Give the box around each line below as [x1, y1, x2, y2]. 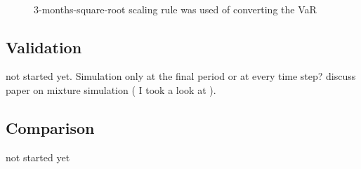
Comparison [6, 116, 95, 138]
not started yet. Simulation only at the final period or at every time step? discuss [6, 69, 356, 83]
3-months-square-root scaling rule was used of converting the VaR [34, 1, 317, 16]
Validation [6, 36, 82, 58]
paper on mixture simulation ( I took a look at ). [6, 82, 216, 97]
